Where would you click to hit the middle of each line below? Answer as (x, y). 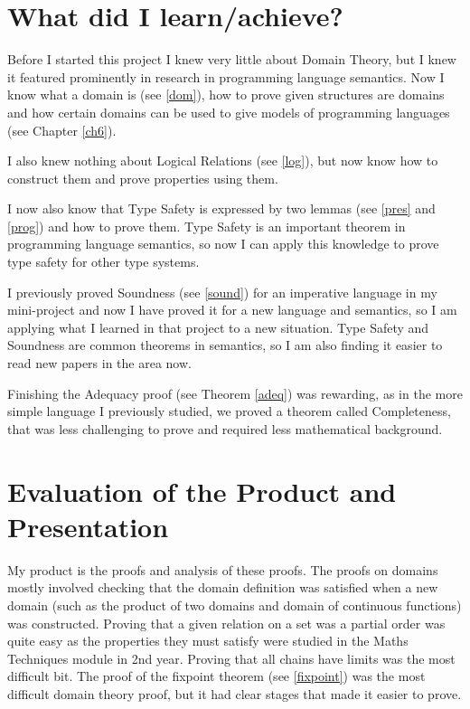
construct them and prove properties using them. (143, 178)
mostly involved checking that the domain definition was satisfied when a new (223, 587)
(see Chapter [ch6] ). (62, 130)
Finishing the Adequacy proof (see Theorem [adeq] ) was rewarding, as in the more (235, 393)
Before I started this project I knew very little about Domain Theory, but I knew (232, 59)
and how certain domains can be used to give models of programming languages (229, 112)
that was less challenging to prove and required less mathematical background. (225, 428)
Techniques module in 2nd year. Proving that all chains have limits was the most (231, 658)
